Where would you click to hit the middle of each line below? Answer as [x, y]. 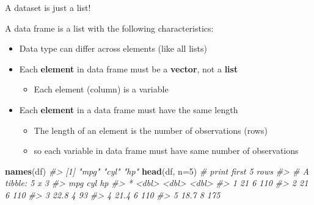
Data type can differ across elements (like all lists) [113, 48]
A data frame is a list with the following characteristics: [109, 28]
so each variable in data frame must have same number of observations [166, 151]
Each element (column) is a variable [101, 89]
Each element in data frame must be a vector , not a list [129, 68]
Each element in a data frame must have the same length [129, 109]
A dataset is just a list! [48, 7]
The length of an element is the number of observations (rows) [151, 130]
